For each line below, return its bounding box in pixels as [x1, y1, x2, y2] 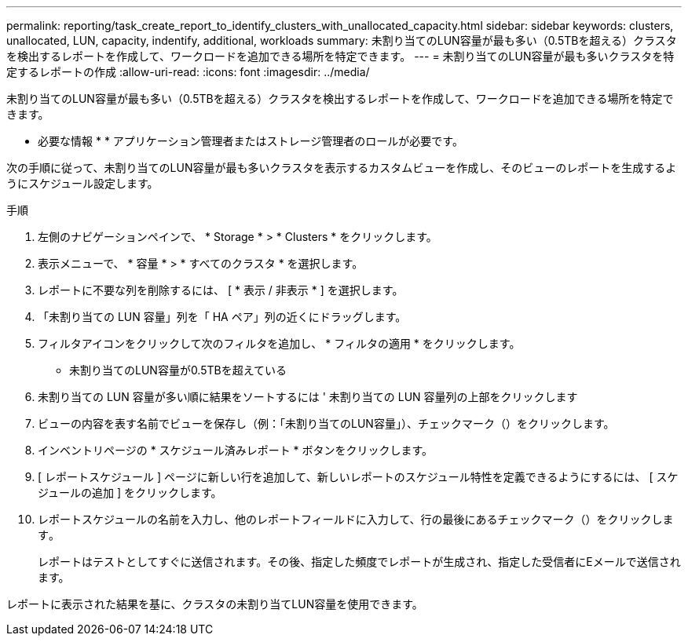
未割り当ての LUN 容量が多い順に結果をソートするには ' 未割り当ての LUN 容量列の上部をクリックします [38, 390, 578, 403]
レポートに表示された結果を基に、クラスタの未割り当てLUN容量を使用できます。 [6, 597, 423, 611]
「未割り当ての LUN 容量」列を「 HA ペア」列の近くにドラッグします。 [38, 310, 407, 323]
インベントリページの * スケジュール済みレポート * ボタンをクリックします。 [38, 443, 434, 457]
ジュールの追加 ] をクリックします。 [38, 486, 222, 499]
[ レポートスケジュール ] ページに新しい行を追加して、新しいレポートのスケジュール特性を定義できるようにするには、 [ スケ [38, 470, 679, 483]
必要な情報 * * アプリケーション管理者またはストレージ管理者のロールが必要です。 [38, 134, 463, 148]
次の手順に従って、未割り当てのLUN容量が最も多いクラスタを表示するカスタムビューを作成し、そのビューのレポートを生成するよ [6, 161, 677, 174]
